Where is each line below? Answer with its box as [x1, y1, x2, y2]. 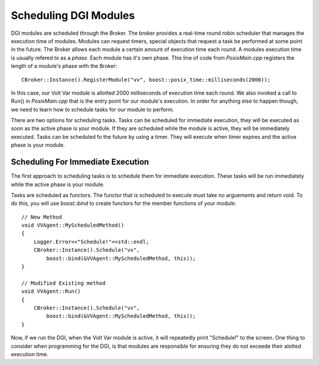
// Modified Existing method [21, 279, 106, 286]
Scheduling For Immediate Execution [11, 157, 149, 167]
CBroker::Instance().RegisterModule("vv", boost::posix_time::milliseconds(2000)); [21, 76, 271, 83]
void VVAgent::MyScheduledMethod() [21, 222, 125, 229]
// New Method [21, 213, 62, 220]
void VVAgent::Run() [21, 288, 81, 295]
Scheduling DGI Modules [11, 9, 135, 22]
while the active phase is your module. [11, 181, 105, 188]
